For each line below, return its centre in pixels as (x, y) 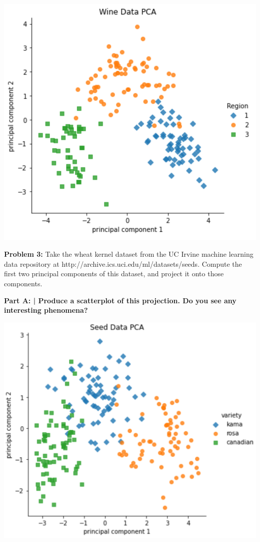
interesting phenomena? (46, 310)
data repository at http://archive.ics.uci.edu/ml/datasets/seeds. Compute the (123, 263)
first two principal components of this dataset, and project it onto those (114, 274)
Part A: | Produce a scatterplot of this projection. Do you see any (120, 300)
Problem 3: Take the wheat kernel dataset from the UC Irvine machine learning (129, 254)
